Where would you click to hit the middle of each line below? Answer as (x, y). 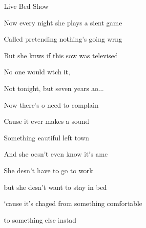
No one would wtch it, (37, 72)
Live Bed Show (26, 6)
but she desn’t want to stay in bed (55, 187)
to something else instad (40, 219)
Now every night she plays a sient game (63, 22)
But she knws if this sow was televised (61, 55)
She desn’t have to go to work (49, 170)
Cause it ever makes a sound (47, 121)
